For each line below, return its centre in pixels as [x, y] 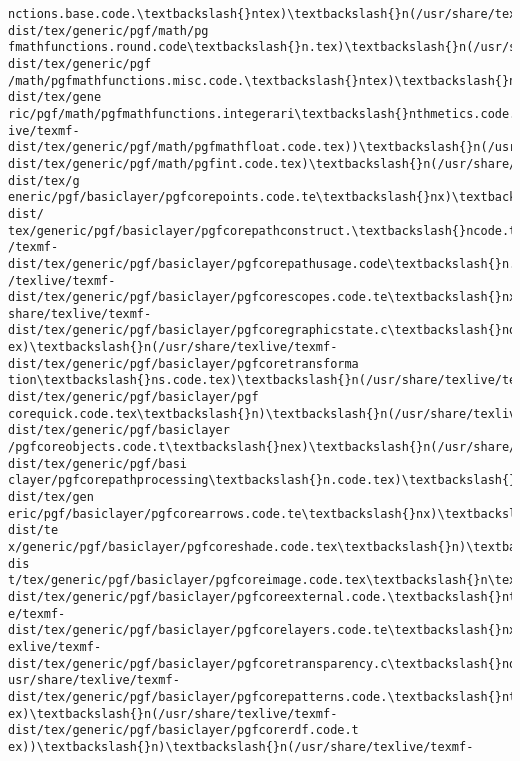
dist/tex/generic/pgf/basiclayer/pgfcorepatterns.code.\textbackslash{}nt [262, 696]
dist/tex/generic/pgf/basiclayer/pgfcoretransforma [183, 363]
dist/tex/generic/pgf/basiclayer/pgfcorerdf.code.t [183, 730]
